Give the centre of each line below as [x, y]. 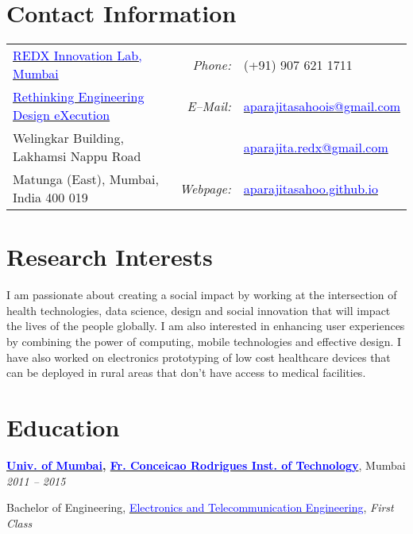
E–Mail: [209, 106]
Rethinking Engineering [79, 97]
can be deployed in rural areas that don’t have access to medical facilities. [186, 373]
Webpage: [205, 188]
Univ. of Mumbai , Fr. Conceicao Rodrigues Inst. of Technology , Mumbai [206, 465]
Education [63, 427]
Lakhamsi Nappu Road [77, 156]
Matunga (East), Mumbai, [86, 179]
